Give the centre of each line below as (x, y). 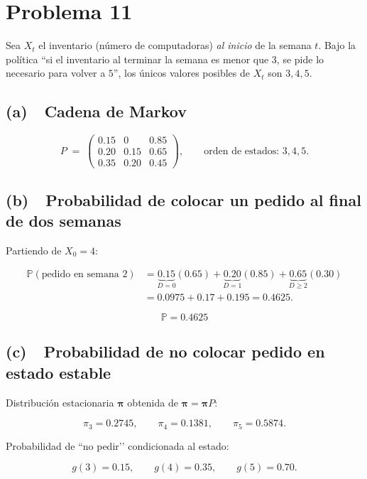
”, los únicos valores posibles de (181, 73)
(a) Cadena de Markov (96, 111)
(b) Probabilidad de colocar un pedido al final (183, 199)
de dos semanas (64, 221)
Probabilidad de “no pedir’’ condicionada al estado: (117, 445)
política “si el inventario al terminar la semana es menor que (137, 59)
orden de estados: (242, 151)
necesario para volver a (56, 73)
